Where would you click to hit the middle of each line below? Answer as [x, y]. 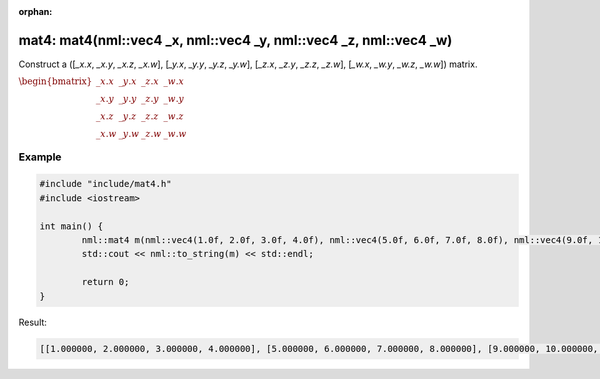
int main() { [71, 226]
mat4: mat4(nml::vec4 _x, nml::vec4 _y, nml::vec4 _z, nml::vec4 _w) [235, 40]
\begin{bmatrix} [55, 81]
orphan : [35, 11]
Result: [32, 322]
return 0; [105, 282]
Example [40, 157]
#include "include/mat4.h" [105, 184]
